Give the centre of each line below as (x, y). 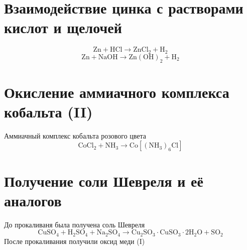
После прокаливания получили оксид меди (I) (75, 241)
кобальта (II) (48, 111)
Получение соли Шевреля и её (104, 180)
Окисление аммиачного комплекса (117, 92)
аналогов (33, 200)
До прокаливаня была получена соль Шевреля (75, 224)
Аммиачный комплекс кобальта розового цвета (75, 135)
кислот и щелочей (63, 27)
